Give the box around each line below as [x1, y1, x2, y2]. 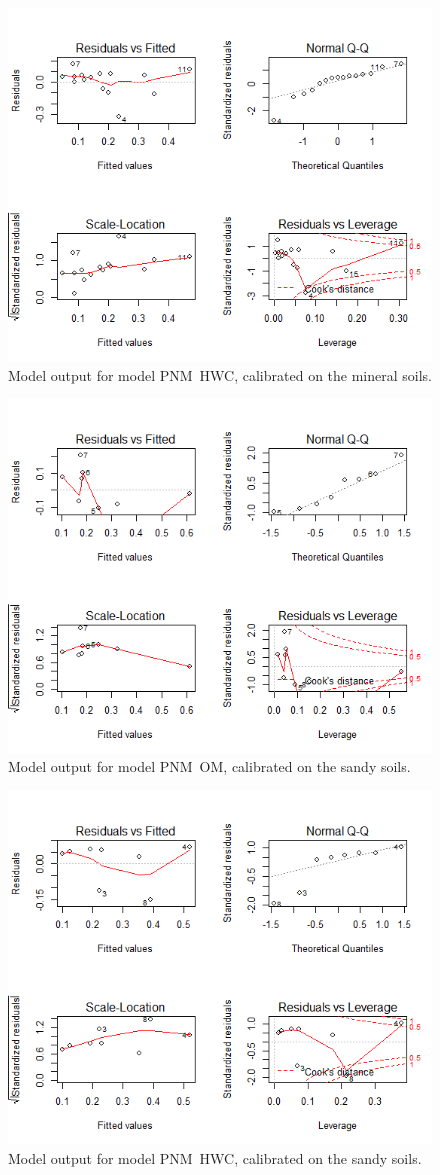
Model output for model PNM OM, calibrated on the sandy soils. [8, 756, 411, 777]
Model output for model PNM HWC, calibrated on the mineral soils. [8, 364, 433, 385]
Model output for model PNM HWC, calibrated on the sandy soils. [8, 1147, 422, 1168]
